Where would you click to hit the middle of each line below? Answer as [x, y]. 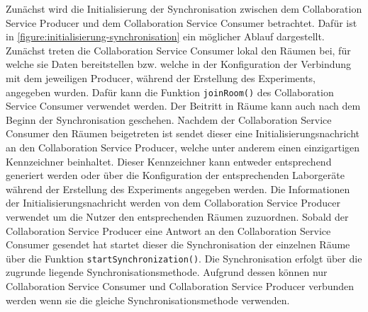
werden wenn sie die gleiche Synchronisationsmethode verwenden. [148, 300]
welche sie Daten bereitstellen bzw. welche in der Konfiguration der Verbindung [179, 64]
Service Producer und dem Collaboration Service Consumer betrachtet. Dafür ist [182, 22]
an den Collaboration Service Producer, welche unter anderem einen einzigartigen [183, 147]
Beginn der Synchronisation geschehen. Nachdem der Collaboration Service [169, 119]
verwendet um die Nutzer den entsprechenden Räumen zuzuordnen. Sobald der [177, 216]
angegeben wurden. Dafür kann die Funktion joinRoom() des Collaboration [170, 92]
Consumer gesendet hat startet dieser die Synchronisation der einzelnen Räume [178, 244]
